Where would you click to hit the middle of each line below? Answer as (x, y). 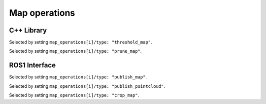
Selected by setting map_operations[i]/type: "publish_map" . (78, 77)
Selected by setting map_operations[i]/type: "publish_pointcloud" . (87, 86)
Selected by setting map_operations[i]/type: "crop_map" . (74, 95)
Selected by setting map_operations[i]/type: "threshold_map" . (81, 42)
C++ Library (28, 30)
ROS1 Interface (33, 65)
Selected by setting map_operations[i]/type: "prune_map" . (75, 51)
